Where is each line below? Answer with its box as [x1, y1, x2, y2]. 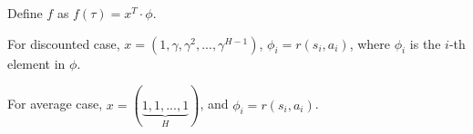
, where [349, 33, 390, 53]
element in [7, 53, 66, 72]
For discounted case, [7, 33, 120, 53]
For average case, [7, 94, 103, 113]
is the [409, 33, 441, 53]
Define [7, 4, 43, 22]
